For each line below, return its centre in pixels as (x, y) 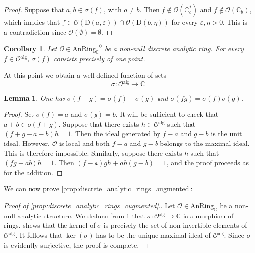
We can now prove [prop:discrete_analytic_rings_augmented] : (98, 189)
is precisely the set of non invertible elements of (175, 225)
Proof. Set (19, 114)
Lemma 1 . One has (34, 97)
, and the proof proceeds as (207, 163)
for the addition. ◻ (33, 172)
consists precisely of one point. (99, 58)
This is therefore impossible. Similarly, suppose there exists (93, 153)
